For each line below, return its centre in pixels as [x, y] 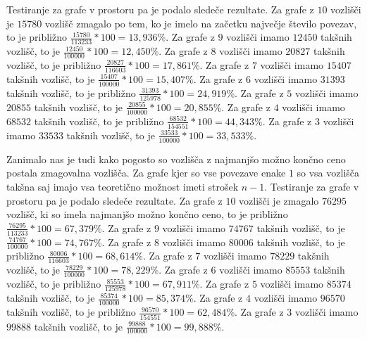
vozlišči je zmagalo [279, 200]
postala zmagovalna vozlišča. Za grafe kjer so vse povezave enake [146, 173]
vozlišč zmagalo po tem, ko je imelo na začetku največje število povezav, [201, 23]
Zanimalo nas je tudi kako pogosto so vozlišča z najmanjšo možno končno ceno [176, 159]
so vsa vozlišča [328, 173]
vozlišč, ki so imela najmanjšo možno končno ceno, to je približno [147, 214]
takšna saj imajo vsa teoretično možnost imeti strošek [123, 186]
